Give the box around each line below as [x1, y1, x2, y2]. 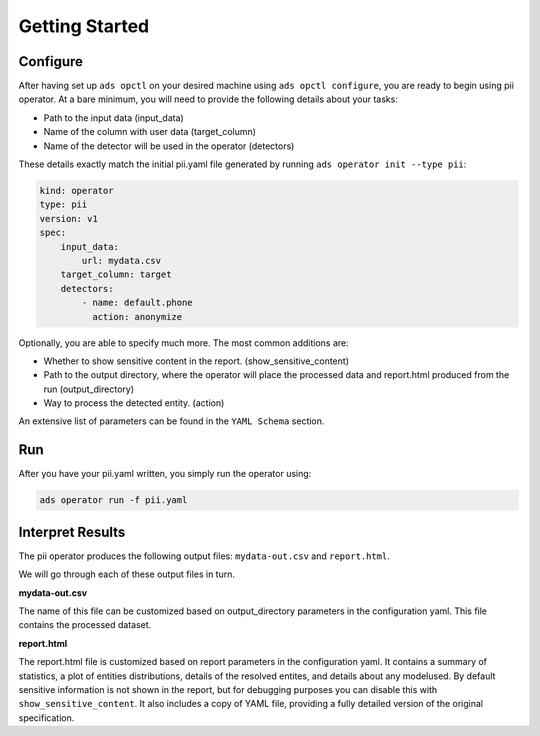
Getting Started [18, 15, 150, 37]
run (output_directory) [43, 383, 135, 395]
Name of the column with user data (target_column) [43, 126, 257, 138]
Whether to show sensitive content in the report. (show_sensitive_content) [43, 355, 350, 367]
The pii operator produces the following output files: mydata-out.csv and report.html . [18, 550, 390, 562]
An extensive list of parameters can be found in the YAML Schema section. [18, 415, 325, 427]
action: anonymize [91, 311, 183, 322]
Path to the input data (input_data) [43, 111, 184, 124]
